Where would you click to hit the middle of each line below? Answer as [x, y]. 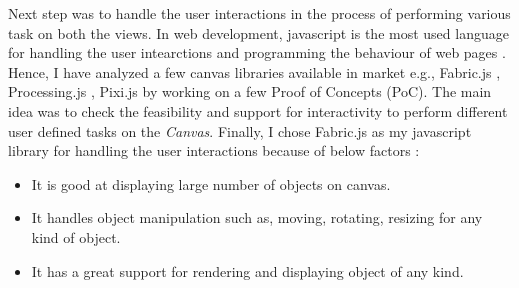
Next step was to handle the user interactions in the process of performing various [259, 13]
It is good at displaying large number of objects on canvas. [211, 183]
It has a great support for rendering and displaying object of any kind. [247, 270]
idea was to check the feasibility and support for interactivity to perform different [258, 110]
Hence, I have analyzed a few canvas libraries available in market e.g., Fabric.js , [254, 71]
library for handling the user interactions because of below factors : [214, 150]
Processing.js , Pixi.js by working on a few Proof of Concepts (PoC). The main [250, 91]
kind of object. [76, 236]
